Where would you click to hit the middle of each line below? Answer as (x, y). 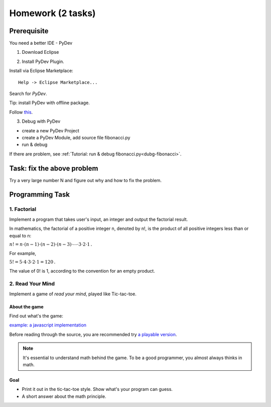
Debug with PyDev (41, 121)
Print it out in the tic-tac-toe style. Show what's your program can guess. (97, 389)
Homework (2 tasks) (52, 13)
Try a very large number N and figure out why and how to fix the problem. (86, 180)
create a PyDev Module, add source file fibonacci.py (76, 137)
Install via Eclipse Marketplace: (41, 71)
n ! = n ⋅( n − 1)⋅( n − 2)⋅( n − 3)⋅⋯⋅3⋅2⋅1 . (51, 244)
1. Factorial (23, 209)
